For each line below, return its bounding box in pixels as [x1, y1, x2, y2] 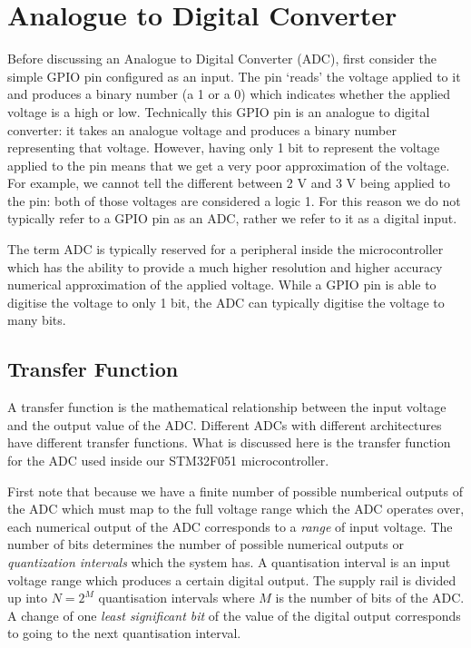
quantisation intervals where [98, 588, 255, 607]
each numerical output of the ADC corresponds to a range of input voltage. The [7, 516, 453, 535]
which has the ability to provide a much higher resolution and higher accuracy [7, 257, 443, 276]
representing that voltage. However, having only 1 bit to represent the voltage [7, 138, 440, 157]
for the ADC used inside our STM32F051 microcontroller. [7, 451, 329, 470]
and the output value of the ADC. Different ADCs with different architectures [7, 415, 442, 434]
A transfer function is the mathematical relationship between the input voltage [7, 398, 446, 417]
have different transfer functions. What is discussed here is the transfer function [7, 433, 451, 452]
